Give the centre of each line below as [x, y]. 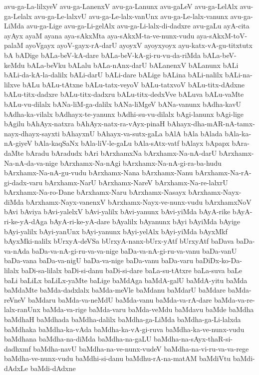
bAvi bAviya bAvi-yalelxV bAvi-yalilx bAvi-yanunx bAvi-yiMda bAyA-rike [117, 211]
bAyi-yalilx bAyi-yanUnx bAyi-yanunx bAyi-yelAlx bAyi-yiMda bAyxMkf [116, 231]
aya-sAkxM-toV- [222, 35]
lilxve [12, 84]
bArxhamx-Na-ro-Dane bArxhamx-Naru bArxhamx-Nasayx [95, 192]
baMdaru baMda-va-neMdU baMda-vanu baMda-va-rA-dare [120, 299]
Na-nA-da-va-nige [31, 163]
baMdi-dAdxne [53, 368]
